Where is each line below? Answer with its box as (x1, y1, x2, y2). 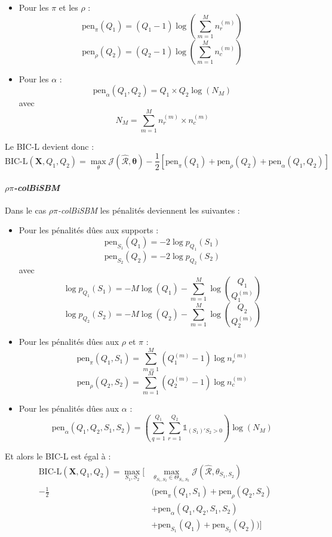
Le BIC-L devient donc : (5, 140, 94, 152)
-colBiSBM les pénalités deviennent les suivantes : (58, 203, 240, 216)
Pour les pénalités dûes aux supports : (19, 224, 159, 236)
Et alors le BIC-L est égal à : (5, 450, 111, 462)
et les (59, 1, 78, 13)
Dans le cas (5, 203, 47, 216)
